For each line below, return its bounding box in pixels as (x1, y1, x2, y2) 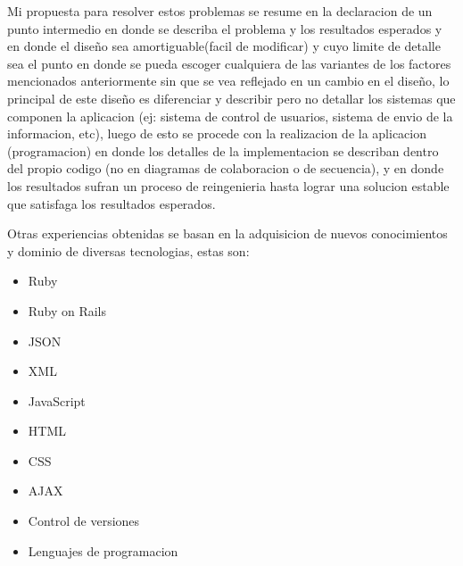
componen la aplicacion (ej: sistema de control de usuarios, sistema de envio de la (7, 106, 453, 125)
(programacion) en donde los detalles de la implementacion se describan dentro (7, 141, 439, 160)
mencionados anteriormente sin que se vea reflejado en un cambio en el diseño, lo (7, 71, 450, 90)
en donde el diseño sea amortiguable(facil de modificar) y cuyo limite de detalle (7, 37, 441, 55)
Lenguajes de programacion (28, 541, 178, 560)
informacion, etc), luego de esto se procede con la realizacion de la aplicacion (7, 124, 427, 143)
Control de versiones (28, 512, 140, 530)
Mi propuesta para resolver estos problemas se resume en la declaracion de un (7, 2, 433, 20)
